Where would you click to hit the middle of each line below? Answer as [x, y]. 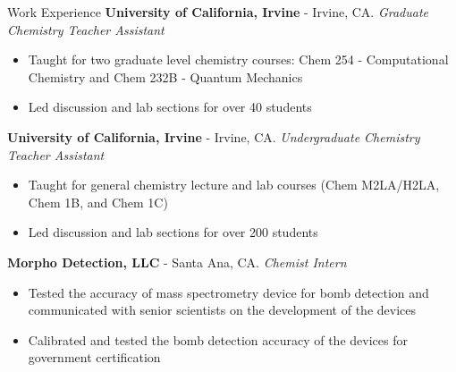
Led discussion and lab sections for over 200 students [173, 232]
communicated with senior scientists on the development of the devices [222, 310]
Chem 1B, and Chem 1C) [98, 202]
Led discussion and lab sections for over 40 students [170, 107]
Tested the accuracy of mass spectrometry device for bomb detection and [228, 292]
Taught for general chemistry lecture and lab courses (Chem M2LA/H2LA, [234, 185]
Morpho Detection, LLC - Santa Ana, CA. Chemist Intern [177, 262]
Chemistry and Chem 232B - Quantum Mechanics [165, 76]
